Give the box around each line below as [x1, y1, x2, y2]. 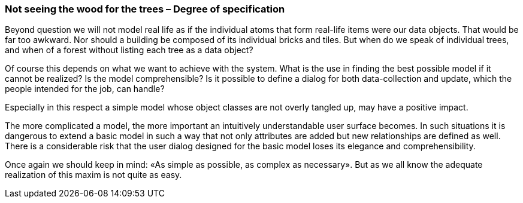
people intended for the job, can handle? [5, 84, 165, 94]
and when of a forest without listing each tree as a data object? [5, 45, 253, 56]
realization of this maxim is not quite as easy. [5, 170, 182, 180]
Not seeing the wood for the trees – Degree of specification [5, 3, 285, 15]
